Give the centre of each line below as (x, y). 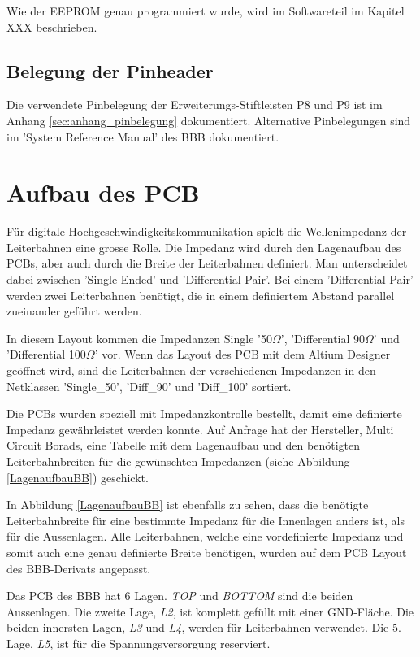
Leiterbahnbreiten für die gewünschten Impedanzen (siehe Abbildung (178, 461)
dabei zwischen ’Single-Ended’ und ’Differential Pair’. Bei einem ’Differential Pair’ (210, 279)
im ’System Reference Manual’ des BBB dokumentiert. (143, 136)
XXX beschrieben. (52, 26)
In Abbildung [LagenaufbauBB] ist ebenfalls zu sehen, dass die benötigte (188, 505)
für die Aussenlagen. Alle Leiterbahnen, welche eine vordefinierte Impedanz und (205, 536)
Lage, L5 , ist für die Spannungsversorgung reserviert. (139, 643)
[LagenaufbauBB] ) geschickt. (78, 477)
